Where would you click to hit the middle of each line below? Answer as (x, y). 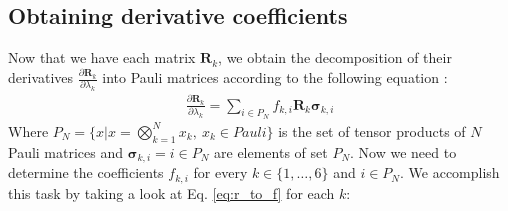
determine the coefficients (86, 172)
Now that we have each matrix (102, 57)
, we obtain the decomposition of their (335, 57)
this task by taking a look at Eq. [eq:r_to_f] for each (171, 192)
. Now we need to (403, 151)
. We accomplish (450, 172)
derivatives (41, 77)
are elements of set (271, 151)
